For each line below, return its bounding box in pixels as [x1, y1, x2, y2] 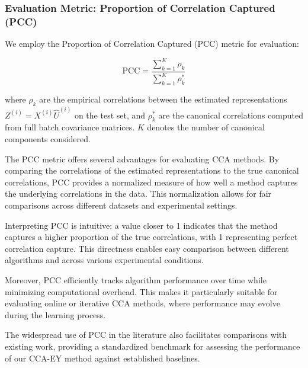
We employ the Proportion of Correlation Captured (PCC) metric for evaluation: [5, 37, 299, 50]
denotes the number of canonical [147, 121, 265, 133]
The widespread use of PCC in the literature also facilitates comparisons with [5, 328, 287, 341]
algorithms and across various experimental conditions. [5, 254, 204, 266]
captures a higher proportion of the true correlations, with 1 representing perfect [5, 231, 298, 243]
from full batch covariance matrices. [5, 121, 135, 133]
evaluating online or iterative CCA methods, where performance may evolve [5, 297, 280, 309]
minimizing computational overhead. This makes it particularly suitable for [5, 285, 278, 297]
